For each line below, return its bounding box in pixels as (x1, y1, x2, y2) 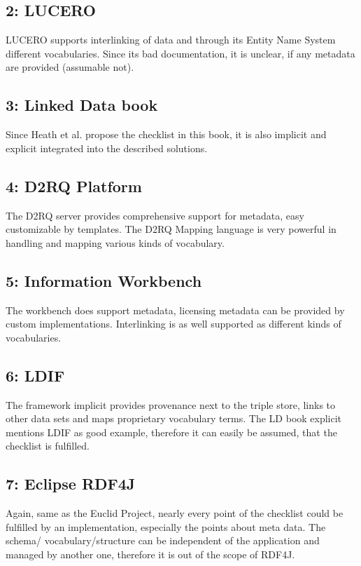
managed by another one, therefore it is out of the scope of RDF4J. (6, 546, 295, 561)
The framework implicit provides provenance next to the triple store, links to (6, 397, 336, 412)
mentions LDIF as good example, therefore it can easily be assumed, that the (6, 424, 337, 439)
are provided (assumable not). (6, 60, 134, 74)
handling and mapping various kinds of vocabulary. (6, 235, 225, 250)
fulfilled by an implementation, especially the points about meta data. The (6, 519, 326, 534)
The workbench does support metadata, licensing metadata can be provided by (6, 302, 345, 317)
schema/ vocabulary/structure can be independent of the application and (6, 533, 320, 548)
